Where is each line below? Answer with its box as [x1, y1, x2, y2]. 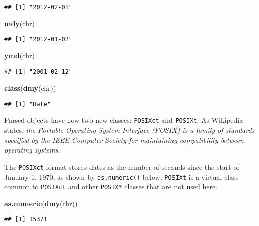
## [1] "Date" [4, 100, 51, 108]
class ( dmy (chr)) [4, 83, 56, 93]
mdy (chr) [4, 18, 35, 28]
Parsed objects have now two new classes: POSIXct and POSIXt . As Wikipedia [4, 115, 243, 125]
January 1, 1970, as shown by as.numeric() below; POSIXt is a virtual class [4, 171, 239, 182]
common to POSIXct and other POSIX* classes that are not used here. [4, 181, 218, 192]
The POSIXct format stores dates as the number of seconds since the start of [4, 161, 239, 172]
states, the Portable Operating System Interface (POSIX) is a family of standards [4, 125, 255, 135]
